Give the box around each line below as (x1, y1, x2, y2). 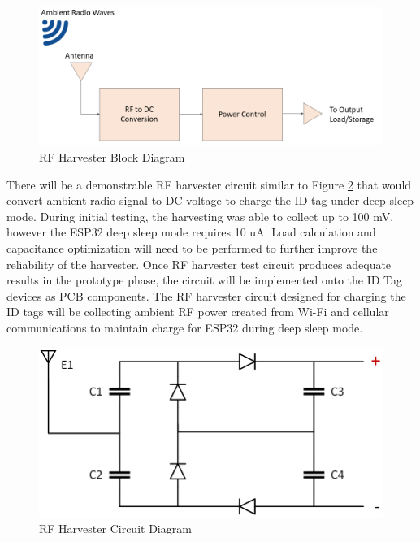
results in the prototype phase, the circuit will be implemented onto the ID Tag (6, 271, 403, 288)
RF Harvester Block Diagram (39, 149, 185, 166)
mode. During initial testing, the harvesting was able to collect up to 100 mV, (6, 207, 394, 224)
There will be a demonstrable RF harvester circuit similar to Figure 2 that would (6, 176, 412, 193)
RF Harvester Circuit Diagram (39, 520, 192, 537)
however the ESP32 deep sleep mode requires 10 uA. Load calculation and (6, 223, 376, 241)
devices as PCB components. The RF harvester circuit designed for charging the (6, 287, 406, 304)
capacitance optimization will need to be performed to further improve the (6, 239, 378, 256)
